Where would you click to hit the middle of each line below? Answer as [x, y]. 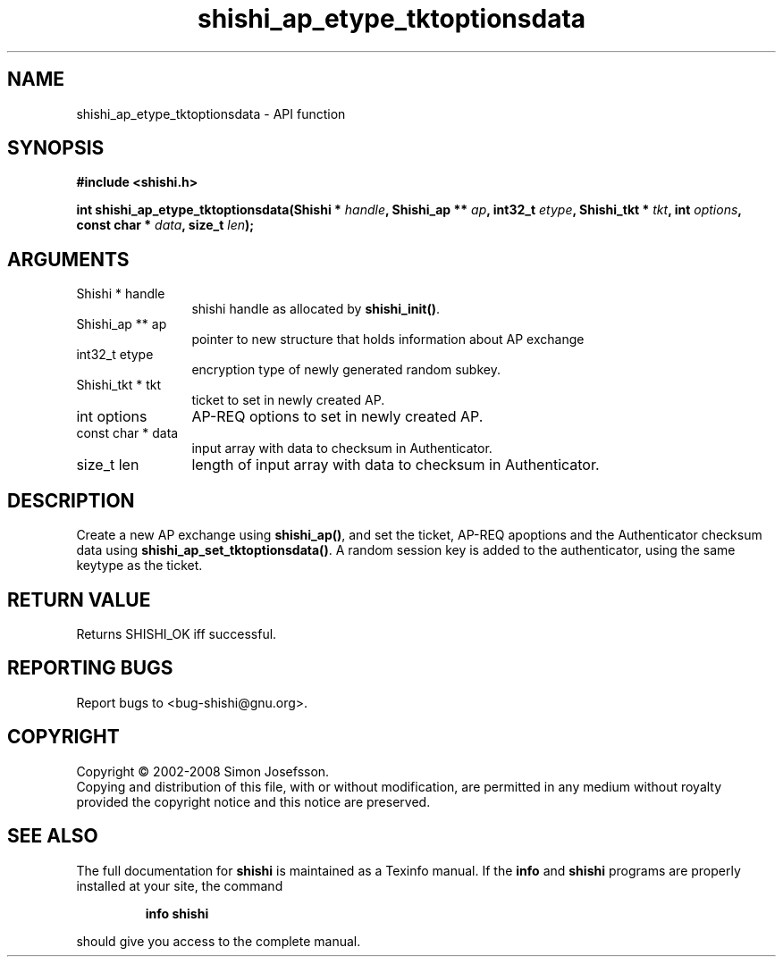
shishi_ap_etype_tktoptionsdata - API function [211, 113]
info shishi [177, 913]
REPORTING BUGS [90, 668]
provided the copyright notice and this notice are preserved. [253, 801]
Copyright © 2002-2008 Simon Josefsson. [203, 771]
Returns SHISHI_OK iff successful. [177, 633]
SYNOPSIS [56, 148]
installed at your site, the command [180, 885]
